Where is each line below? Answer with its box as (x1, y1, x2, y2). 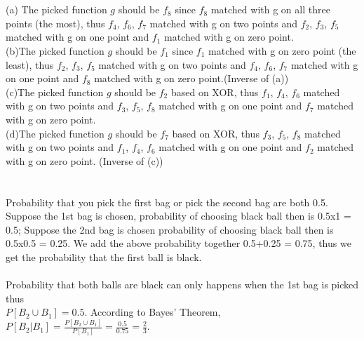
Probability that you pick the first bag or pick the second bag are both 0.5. (6, 194, 328, 209)
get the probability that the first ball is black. (6, 249, 202, 264)
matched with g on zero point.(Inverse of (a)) (94, 71, 289, 86)
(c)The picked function (6, 84, 104, 99)
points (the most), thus (6, 15, 105, 30)
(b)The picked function (6, 43, 105, 58)
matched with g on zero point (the (208, 43, 356, 58)
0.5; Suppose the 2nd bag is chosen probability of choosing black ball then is (6, 222, 334, 236)
